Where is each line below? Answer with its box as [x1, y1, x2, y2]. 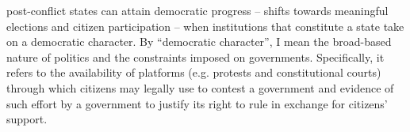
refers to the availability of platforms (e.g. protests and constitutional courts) [6, 64, 381, 81]
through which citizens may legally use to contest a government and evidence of [6, 79, 394, 96]
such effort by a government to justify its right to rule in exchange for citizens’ [6, 95, 388, 111]
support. [6, 111, 48, 127]
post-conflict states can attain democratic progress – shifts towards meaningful [6, 2, 389, 18]
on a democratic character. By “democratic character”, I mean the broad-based [6, 33, 392, 50]
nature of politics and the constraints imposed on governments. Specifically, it [6, 48, 385, 65]
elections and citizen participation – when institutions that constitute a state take [6, 17, 404, 34]
